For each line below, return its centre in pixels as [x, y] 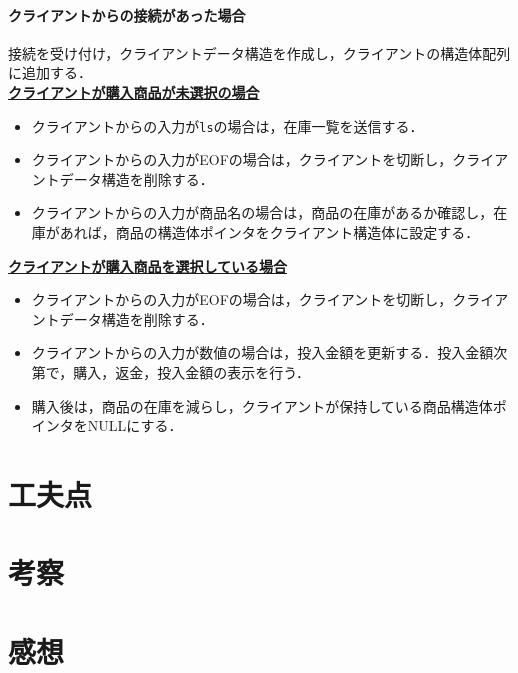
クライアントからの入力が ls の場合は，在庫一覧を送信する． [227, 125]
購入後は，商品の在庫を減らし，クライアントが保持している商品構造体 [262, 405]
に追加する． [50, 72]
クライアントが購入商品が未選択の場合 [134, 91]
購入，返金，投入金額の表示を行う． [192, 371]
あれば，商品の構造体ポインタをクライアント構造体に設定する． [269, 232]
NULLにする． [135, 425]
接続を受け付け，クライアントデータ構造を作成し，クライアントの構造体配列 [259, 52]
